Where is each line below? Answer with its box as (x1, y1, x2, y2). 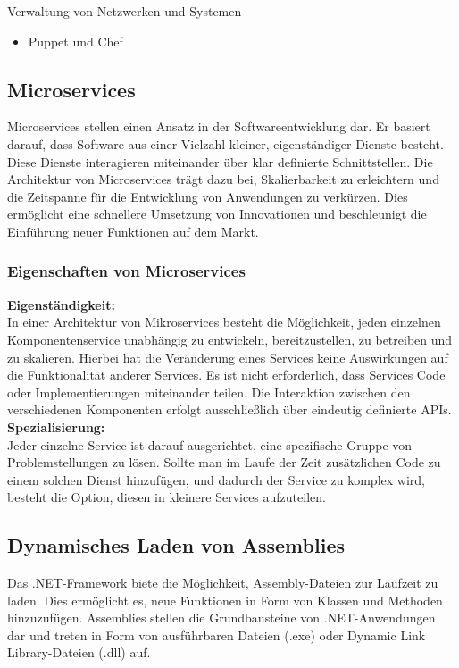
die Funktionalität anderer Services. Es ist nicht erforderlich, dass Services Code (7, 365, 446, 384)
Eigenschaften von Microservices (7, 260, 246, 282)
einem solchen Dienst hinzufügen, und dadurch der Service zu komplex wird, (7, 470, 425, 488)
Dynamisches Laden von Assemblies (7, 531, 345, 559)
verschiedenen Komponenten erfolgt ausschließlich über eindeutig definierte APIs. (7, 400, 452, 419)
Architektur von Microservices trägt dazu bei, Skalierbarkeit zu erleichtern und (7, 170, 439, 188)
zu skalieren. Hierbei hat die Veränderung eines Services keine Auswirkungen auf (7, 347, 448, 366)
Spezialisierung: (7, 417, 105, 436)
